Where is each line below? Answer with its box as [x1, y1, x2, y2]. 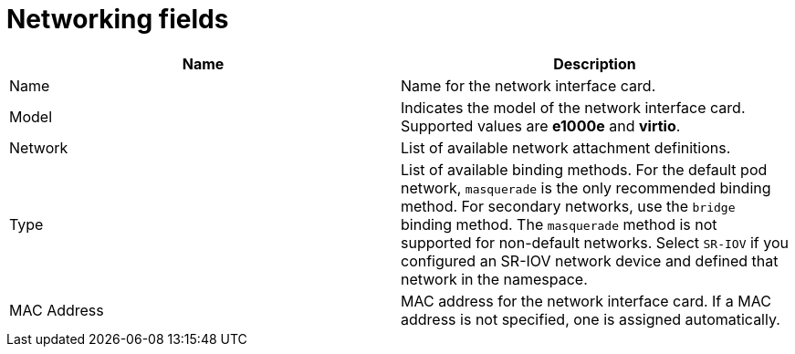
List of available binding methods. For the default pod [401, 160, 768, 179]
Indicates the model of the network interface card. [401, 98, 746, 117]
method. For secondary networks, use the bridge [401, 196, 736, 215]
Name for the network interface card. [401, 76, 656, 95]
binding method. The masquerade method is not [401, 214, 717, 234]
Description [553, 54, 636, 73]
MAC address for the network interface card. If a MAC [401, 291, 771, 310]
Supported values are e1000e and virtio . [401, 116, 681, 135]
